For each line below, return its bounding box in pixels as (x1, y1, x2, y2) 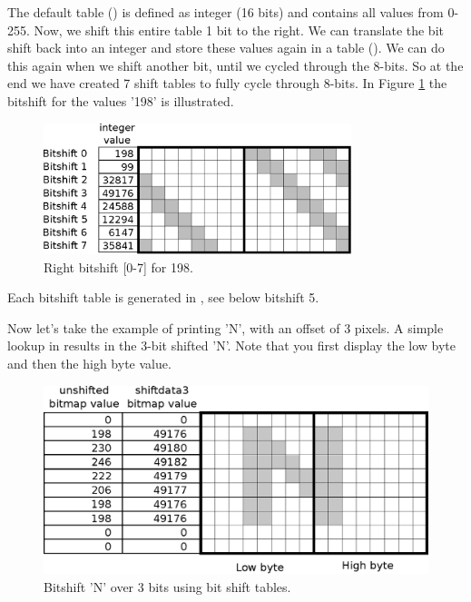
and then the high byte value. (7, 353, 172, 372)
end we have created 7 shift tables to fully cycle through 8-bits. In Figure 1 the (7, 74, 447, 93)
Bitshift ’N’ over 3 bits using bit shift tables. (44, 577, 291, 596)
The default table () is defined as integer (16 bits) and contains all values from (7, 3, 444, 21)
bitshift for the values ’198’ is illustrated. (7, 91, 234, 110)
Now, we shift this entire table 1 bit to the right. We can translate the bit (34, 20, 444, 39)
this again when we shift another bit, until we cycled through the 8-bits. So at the (7, 55, 464, 74)
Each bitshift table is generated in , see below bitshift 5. (7, 288, 319, 307)
